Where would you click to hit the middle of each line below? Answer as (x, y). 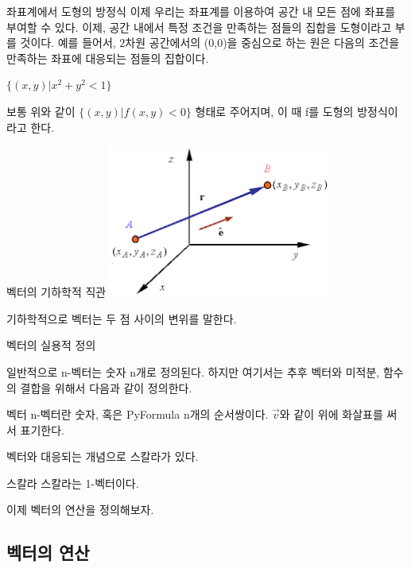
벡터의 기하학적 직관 (56, 292)
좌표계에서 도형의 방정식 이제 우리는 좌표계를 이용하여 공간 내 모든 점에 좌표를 (201, 11)
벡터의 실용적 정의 (51, 345)
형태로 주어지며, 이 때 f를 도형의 (274, 111)
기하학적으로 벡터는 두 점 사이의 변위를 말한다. (122, 318)
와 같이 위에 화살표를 (331, 414)
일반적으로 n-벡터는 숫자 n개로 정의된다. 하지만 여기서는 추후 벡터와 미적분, (193, 371)
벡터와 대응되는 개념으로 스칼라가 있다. (103, 456)
